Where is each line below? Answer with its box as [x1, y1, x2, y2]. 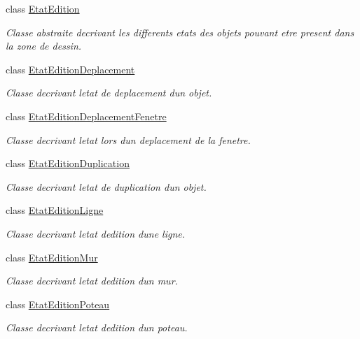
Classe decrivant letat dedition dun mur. [6, 273, 178, 288]
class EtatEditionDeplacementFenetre [6, 108, 167, 123]
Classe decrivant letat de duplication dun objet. [6, 179, 207, 194]
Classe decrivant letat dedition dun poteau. [6, 320, 188, 335]
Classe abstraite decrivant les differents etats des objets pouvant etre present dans [6, 24, 354, 39]
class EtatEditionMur [6, 250, 98, 264]
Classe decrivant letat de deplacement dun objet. [6, 85, 212, 100]
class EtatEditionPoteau [6, 296, 110, 311]
